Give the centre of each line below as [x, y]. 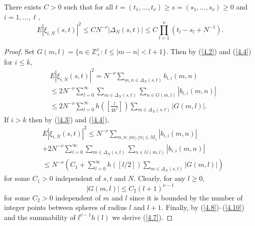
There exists [23, 7]
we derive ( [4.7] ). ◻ [142, 217]
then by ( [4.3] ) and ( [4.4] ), [69, 119]
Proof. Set [19, 51]
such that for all [88, 7]
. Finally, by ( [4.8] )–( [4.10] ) [203, 207]
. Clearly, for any [160, 178]
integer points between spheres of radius [66, 207]
